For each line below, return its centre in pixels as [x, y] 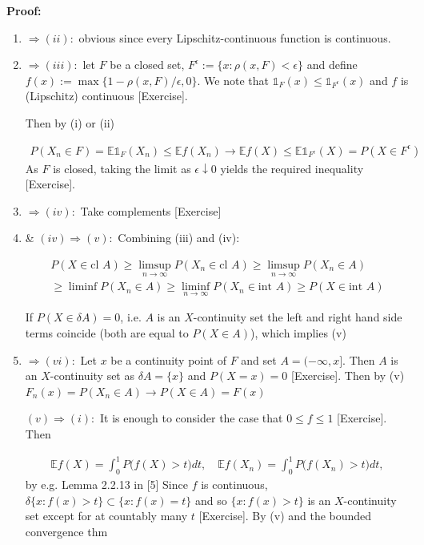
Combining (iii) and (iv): [179, 238]
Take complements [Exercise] [151, 210]
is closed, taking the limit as [122, 168]
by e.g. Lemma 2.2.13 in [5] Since [106, 484]
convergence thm [66, 531]
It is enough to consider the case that [192, 418]
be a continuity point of [168, 359]
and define [332, 65]
